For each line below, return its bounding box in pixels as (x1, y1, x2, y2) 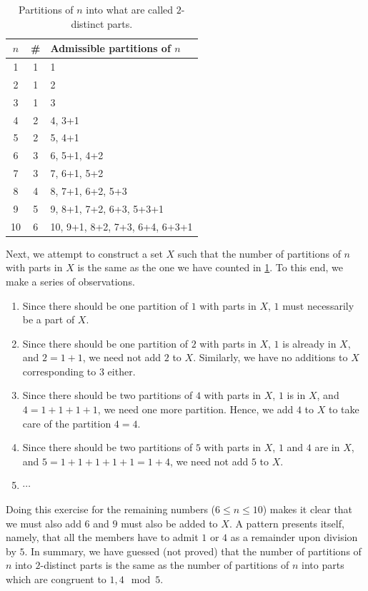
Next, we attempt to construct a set (6, 246, 163, 261)
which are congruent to (6, 572, 106, 586)
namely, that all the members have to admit (6, 530, 199, 545)
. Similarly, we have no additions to (193, 350, 348, 365)
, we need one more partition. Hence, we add (97, 402, 294, 417)
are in (314, 440, 340, 455)
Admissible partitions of (50, 41, 171, 56)
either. (107, 363, 136, 378)
